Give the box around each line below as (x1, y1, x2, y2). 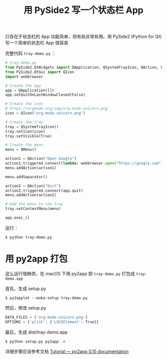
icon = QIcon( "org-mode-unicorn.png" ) (5, 111, 85, 116)
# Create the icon (5, 102, 43, 107)
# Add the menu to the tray (5, 202, 64, 207)
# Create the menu (5, 142, 43, 147)
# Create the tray (5, 120, 43, 124)
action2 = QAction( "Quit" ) (5, 183, 61, 188)
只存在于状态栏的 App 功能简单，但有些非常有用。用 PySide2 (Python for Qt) (5, 33, 162, 40)
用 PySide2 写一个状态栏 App (23, 4, 144, 16)
